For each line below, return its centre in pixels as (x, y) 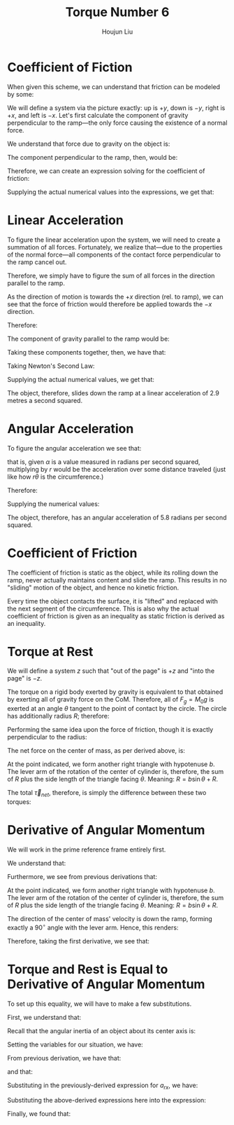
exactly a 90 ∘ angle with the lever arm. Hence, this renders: (93, 927)
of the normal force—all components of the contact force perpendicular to (114, 254)
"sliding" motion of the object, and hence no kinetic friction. (93, 587)
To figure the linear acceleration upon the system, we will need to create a (114, 240)
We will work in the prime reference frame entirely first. (87, 850)
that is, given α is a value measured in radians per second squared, (104, 462)
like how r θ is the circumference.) (56, 477)
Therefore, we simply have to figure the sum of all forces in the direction (111, 275)
